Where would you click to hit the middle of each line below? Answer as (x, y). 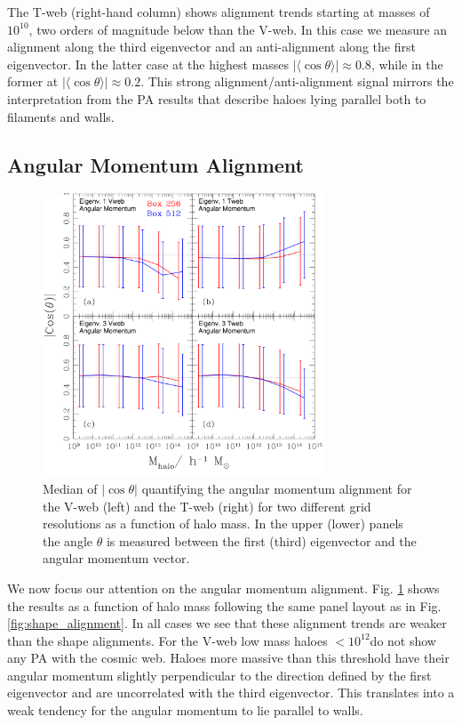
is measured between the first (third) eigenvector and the (261, 540)
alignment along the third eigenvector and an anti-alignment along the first (211, 47)
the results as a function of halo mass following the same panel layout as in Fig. (224, 605)
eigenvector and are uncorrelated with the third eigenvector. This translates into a (231, 693)
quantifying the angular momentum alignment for (277, 488)
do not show (403, 640)
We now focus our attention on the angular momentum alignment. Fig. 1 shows (223, 588)
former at (33, 81)
